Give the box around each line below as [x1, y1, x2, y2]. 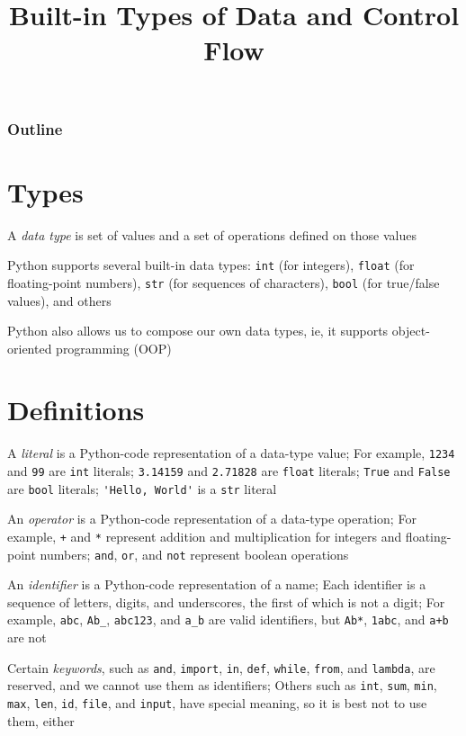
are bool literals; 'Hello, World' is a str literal [7, 479, 277, 498]
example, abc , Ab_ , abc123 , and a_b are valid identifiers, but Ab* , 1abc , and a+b [7, 610, 449, 629]
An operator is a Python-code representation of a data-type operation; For [7, 509, 417, 528]
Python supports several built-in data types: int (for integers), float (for [7, 256, 415, 274]
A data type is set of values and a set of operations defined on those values [7, 225, 417, 244]
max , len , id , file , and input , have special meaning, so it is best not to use [7, 694, 427, 713]
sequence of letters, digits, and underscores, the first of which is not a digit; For [7, 592, 445, 611]
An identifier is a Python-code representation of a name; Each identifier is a [7, 575, 426, 594]
